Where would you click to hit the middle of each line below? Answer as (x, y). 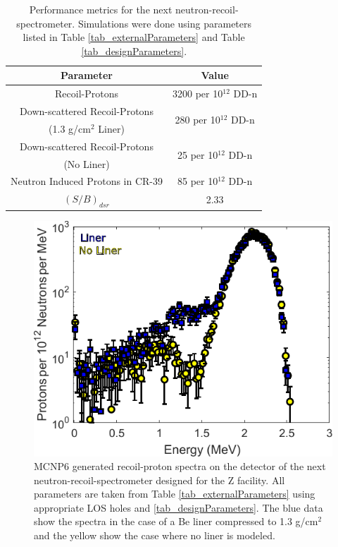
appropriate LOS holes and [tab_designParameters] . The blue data (179, 507)
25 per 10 (198, 155)
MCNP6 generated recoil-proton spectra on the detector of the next (180, 466)
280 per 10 (198, 120)
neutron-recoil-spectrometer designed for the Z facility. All (159, 480)
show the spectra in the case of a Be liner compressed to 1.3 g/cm (176, 521)
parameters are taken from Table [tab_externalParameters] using (175, 494)
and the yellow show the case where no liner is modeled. (155, 535)
